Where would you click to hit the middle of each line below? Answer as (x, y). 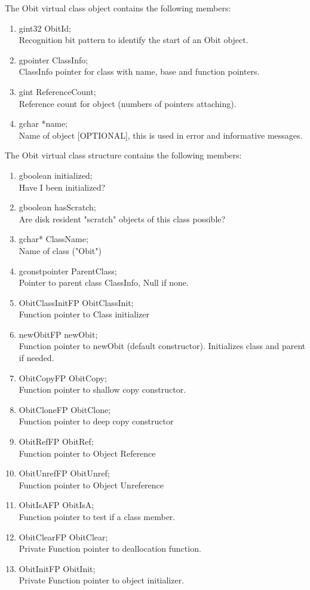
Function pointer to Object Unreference (91, 484)
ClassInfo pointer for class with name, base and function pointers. (139, 71)
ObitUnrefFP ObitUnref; (64, 473)
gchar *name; (43, 123)
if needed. (36, 358)
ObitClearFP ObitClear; (63, 536)
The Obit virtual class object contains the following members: (118, 8)
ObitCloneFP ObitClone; (65, 409)
